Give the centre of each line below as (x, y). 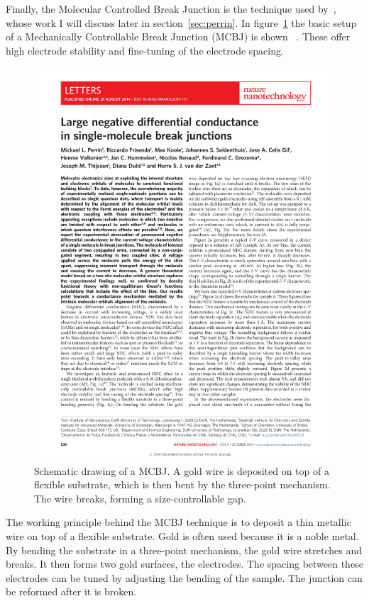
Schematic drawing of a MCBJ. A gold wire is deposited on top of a (182, 470)
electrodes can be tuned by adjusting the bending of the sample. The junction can (184, 577)
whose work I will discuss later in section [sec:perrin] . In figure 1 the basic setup (181, 22)
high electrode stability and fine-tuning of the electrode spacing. (145, 50)
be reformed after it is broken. (71, 591)
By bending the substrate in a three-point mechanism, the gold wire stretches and (184, 550)
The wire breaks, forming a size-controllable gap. (140, 498)
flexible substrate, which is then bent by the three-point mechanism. (182, 484)
